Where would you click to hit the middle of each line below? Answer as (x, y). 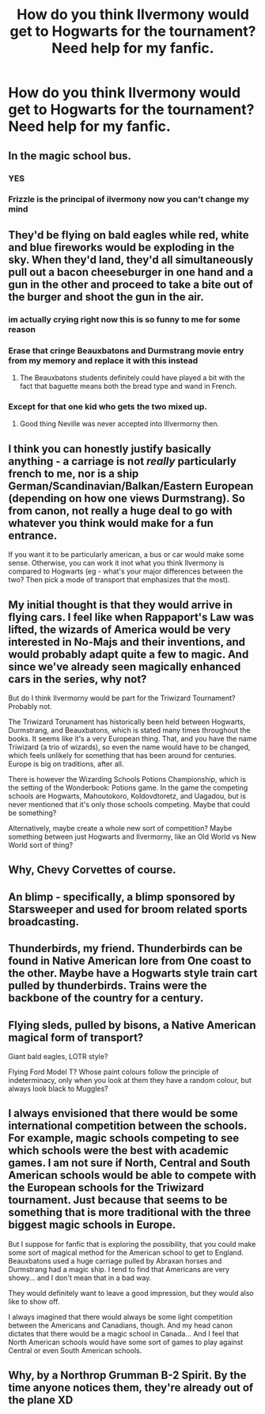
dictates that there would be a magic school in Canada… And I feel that (124, 1333)
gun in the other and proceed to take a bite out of (131, 284)
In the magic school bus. (70, 156)
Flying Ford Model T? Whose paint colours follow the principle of (114, 1072)
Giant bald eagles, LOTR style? (58, 1056)
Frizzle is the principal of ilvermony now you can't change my (129, 200)
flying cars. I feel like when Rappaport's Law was (131, 617)
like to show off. (34, 1302)
